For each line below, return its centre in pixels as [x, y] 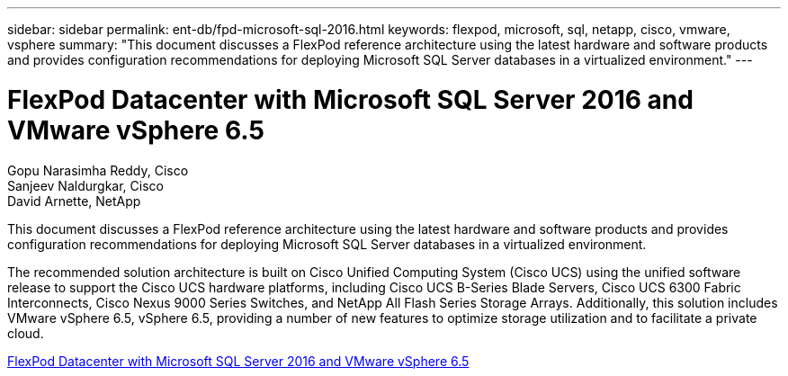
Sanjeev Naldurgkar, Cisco [85, 185]
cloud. [26, 333]
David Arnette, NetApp [74, 201]
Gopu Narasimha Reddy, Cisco [98, 170]
